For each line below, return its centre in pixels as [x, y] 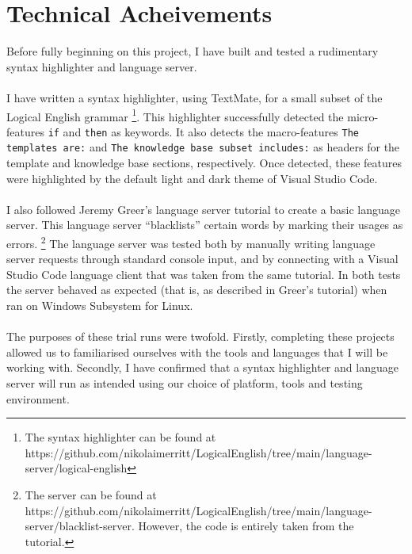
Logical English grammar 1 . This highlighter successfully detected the [175, 115]
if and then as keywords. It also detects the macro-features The [203, 131]
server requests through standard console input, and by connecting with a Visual [202, 259]
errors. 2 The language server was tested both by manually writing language [191, 242]
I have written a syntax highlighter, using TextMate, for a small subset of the [195, 97]
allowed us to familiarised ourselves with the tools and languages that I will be [197, 352]
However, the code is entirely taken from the [246, 526]
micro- [363, 116]
